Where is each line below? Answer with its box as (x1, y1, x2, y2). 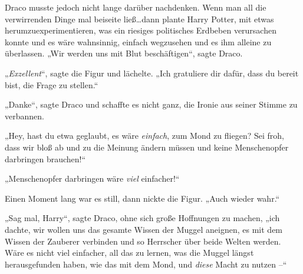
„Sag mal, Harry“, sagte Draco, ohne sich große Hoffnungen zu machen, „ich (5, 212, 280, 224)
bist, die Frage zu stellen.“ (5, 78, 98, 91)
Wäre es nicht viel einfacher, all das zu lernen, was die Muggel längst (5, 246, 254, 259)
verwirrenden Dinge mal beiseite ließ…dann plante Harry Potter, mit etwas (5, 12, 274, 25)
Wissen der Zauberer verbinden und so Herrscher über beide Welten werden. (5, 235, 281, 247)
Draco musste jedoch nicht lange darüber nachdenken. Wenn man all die (5, 1, 266, 13)
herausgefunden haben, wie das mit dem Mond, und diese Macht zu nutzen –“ (5, 258, 287, 270)
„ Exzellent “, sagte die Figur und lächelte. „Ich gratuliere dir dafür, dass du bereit (5, 66, 299, 79)
